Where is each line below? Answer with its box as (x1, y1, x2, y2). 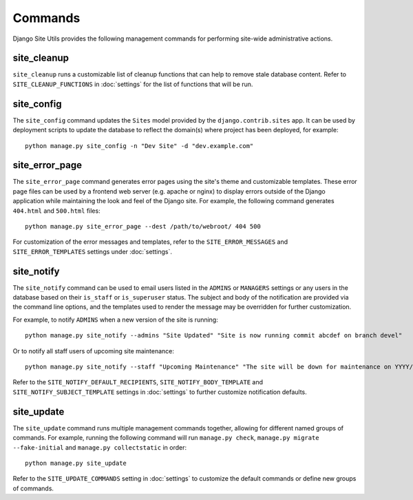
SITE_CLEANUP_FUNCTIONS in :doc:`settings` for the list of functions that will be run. (12, 80, 253, 88)
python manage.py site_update (25, 459, 127, 467)
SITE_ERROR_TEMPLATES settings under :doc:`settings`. (12, 247, 172, 256)
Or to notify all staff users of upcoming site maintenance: (12, 346, 175, 355)
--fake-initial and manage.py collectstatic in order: (12, 443, 187, 451)
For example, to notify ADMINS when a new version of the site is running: (12, 315, 218, 324)
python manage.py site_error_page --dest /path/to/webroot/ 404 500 (25, 222, 261, 230)
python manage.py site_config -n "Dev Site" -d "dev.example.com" (25, 142, 254, 149)
